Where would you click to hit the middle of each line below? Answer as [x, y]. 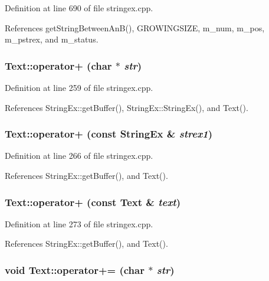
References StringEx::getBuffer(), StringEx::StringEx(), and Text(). [127, 107]
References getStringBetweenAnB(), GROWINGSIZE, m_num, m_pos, [135, 27]
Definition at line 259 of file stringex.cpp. [79, 87]
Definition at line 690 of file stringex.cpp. [79, 8]
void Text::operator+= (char [75, 269]
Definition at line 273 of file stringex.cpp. [79, 223]
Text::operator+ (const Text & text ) [93, 202]
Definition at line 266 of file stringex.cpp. [79, 156]
